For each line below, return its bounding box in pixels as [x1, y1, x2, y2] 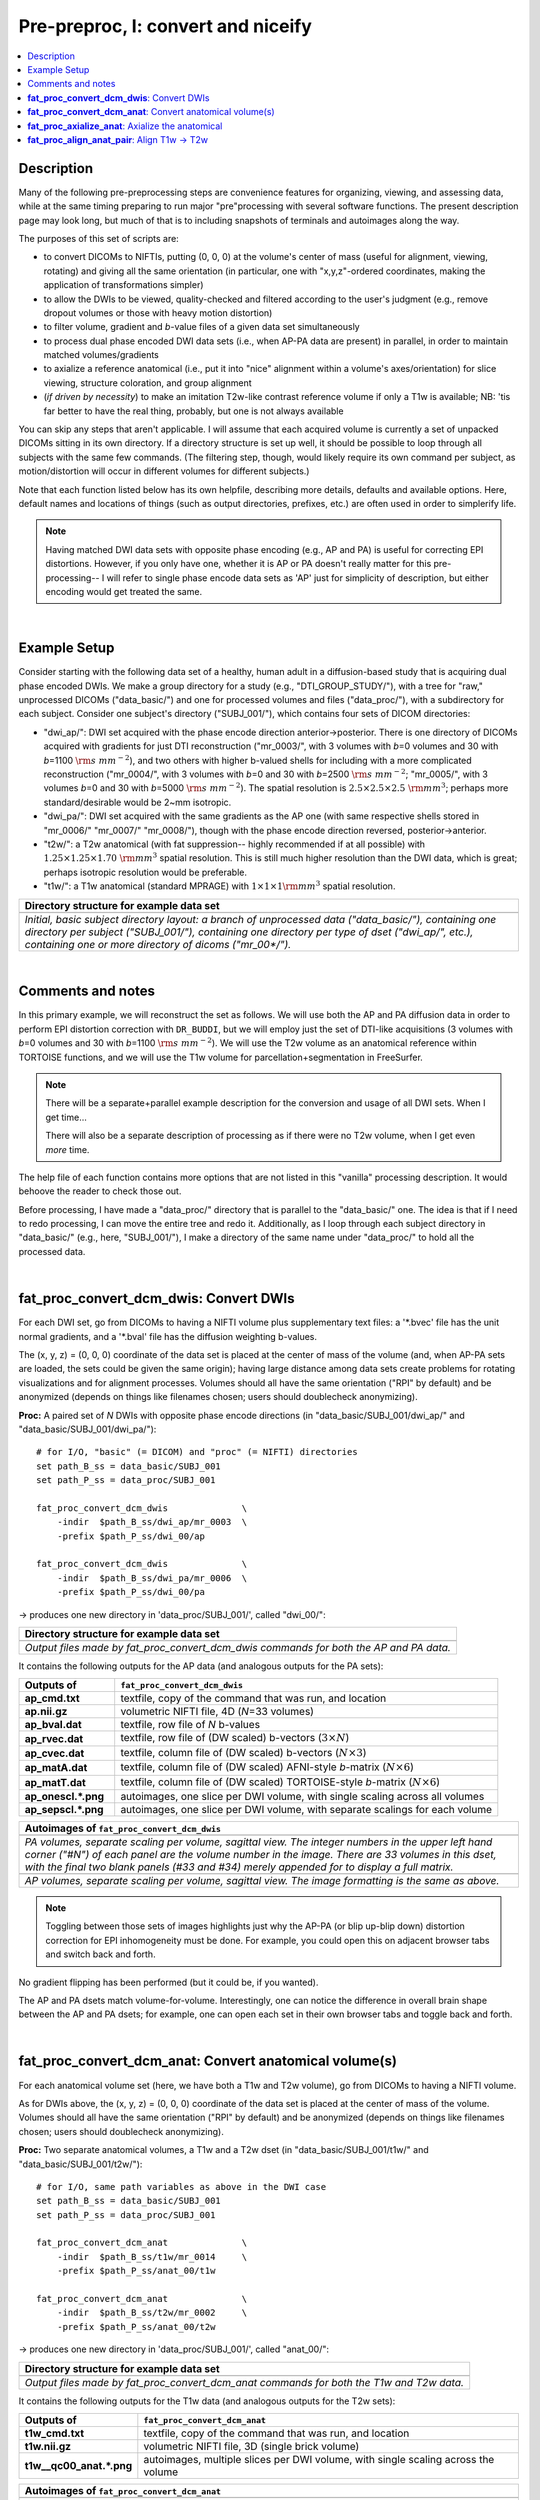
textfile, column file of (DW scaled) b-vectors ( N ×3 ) [120, 1745, 367, 1759]
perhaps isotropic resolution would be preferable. [43, 866, 248, 878]
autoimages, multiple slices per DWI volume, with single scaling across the [143, 2453, 495, 2466]
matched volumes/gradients [43, 349, 159, 361]
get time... [45, 1111, 87, 1123]
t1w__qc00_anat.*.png [24, 2459, 133, 2472]
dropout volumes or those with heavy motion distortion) [43, 306, 273, 319]
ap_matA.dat [24, 1761, 88, 1775]
